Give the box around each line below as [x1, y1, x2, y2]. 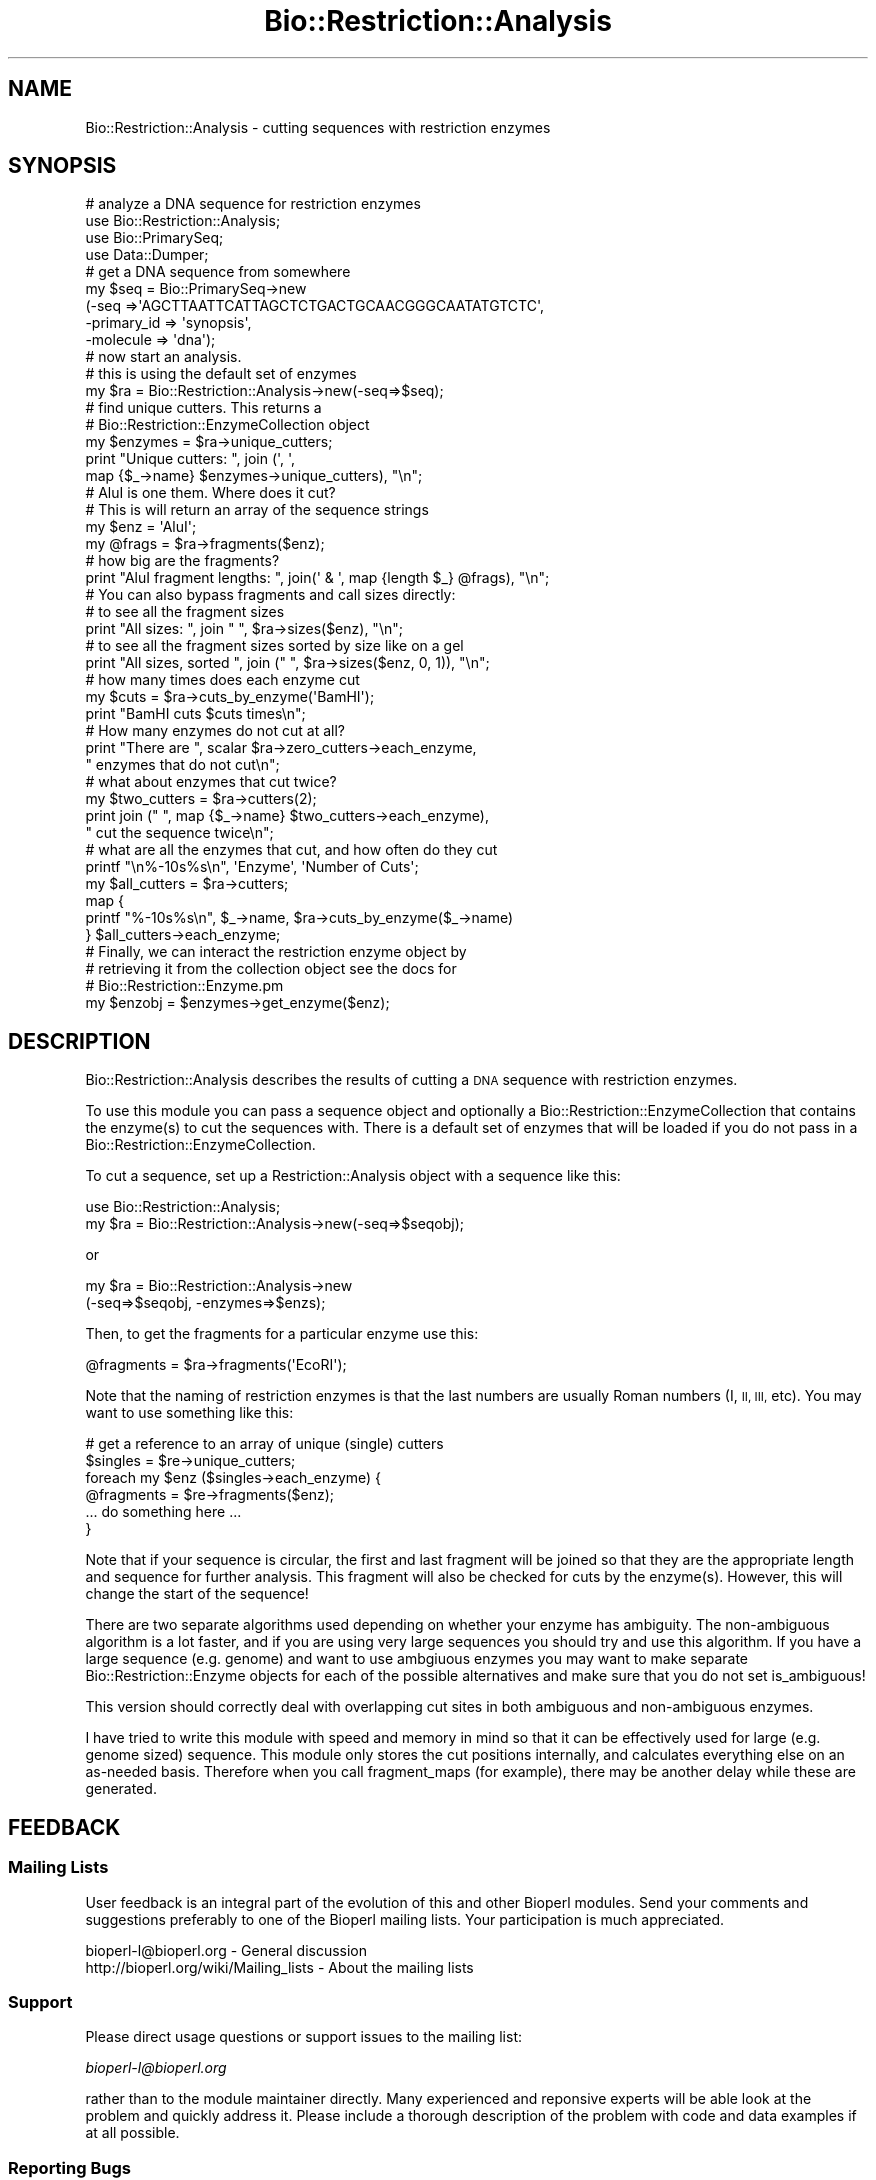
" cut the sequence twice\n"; [85, 824, 274, 842]
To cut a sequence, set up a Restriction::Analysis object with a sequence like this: [85, 1167, 621, 1185]
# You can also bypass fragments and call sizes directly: [85, 586, 456, 604]
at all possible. [85, 2124, 180, 2142]
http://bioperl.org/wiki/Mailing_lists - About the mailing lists [85, 1958, 474, 1976]
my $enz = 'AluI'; [85, 518, 197, 536]
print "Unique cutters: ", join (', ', [85, 450, 296, 468]
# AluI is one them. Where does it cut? [85, 484, 336, 502]
